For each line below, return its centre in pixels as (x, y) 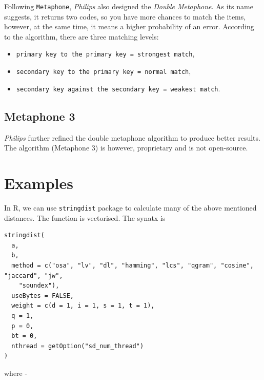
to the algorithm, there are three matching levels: (82, 36)
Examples (39, 183)
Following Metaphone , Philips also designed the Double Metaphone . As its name (129, 6)
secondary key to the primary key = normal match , (104, 71)
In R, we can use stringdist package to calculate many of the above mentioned (130, 207)
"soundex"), (39, 286)
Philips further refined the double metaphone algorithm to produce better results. (132, 137)
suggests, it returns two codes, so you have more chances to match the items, (125, 16)
